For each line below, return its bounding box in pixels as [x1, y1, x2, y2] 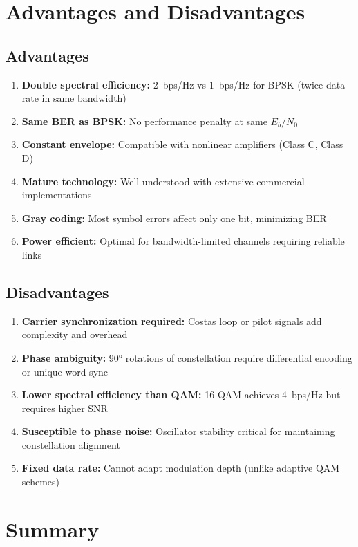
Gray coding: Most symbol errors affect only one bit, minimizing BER [21, 210, 327, 225]
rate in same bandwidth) [21, 91, 126, 105]
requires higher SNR [21, 400, 108, 415]
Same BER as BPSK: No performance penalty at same [21, 113, 267, 128]
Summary [6, 514, 100, 543]
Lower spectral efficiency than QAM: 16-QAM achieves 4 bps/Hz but [21, 387, 341, 402]
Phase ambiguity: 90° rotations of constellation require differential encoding [21, 350, 352, 364]
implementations [21, 187, 92, 202]
